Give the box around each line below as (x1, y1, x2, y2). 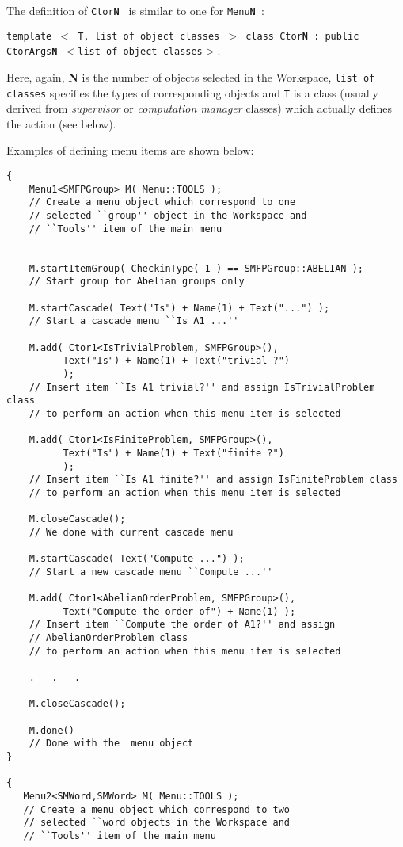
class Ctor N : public (245, 30, 359, 42)
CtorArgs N (6, 46, 58, 58)
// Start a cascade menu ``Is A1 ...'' (29, 315, 239, 327)
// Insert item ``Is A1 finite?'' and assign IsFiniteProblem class (29, 474, 397, 486)
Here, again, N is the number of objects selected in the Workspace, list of (6, 68, 375, 85)
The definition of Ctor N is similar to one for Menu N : (6, 2, 264, 18)
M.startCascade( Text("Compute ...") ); (29, 553, 245, 565)
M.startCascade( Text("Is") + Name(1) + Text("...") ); (29, 302, 330, 314)
